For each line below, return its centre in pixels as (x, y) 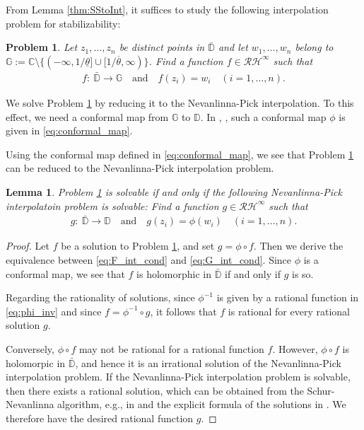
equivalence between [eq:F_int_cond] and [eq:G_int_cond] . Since (149, 260)
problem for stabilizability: (63, 23)
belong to (314, 47)
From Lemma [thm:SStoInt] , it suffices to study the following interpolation (167, 9)
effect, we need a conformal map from (87, 116)
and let (233, 47)
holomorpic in (36, 362)
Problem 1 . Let (42, 47)
